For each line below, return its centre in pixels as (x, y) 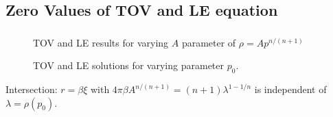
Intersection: (32, 89)
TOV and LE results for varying (101, 42)
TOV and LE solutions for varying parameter (128, 65)
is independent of (290, 89)
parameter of (209, 42)
